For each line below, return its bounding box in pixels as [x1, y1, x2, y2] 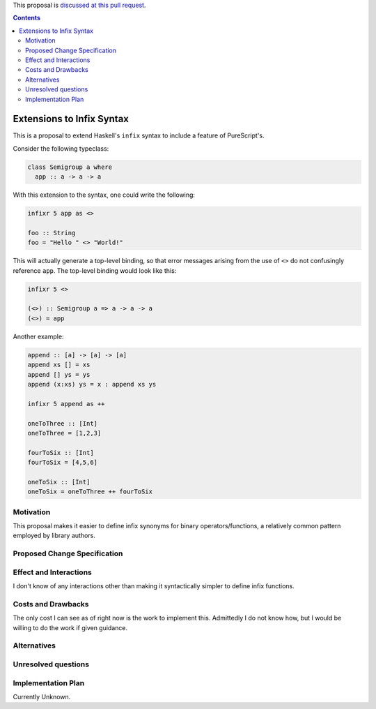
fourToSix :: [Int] [27, 449, 94, 456]
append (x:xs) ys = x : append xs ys [27, 380, 157, 388]
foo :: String [27, 229, 76, 237]
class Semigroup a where [27, 163, 113, 171]
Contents [13, 14, 41, 22]
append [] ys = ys [27, 371, 91, 378]
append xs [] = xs [27, 361, 91, 369]
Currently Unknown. [13, 692, 71, 701]
